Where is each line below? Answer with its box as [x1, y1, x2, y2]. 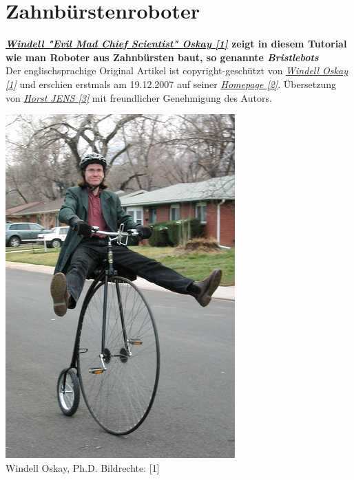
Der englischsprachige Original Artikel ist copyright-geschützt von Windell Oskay [6, 63, 348, 78]
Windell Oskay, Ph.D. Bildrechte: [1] [6, 460, 160, 474]
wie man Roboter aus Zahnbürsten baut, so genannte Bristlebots [6, 50, 319, 64]
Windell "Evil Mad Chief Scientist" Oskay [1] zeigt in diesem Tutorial [6, 36, 347, 51]
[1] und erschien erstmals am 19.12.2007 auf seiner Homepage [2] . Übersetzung [6, 76, 337, 91]
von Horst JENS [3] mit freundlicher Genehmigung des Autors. [6, 90, 272, 105]
